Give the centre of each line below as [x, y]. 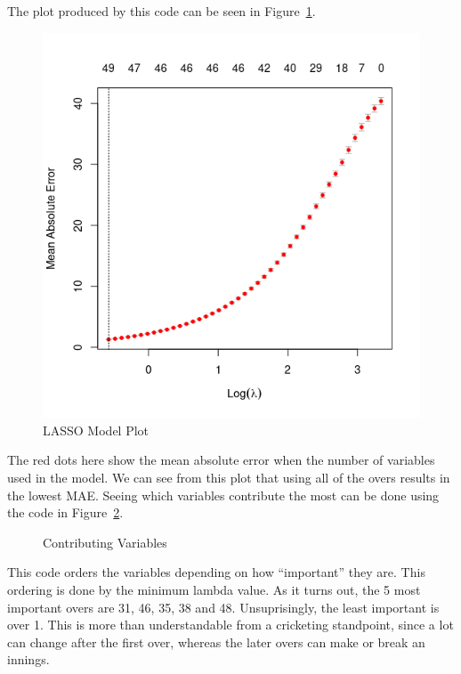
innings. [28, 659]
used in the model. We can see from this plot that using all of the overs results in [229, 477]
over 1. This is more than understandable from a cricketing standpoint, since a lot [230, 625]
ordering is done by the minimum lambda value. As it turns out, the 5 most [214, 589]
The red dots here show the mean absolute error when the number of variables [221, 460]
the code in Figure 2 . [65, 512]
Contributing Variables [105, 542]
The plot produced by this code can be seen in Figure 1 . [162, 11]
